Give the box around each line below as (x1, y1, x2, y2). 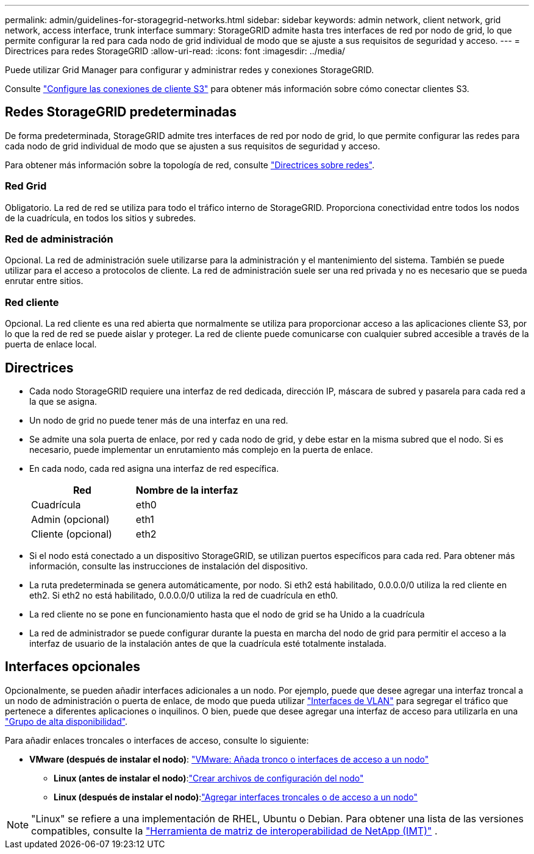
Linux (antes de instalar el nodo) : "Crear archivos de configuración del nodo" (54, 772, 364, 783)
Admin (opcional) (31, 513, 110, 525)
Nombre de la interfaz (135, 483, 238, 496)
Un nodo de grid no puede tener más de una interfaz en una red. (29, 415, 288, 425)
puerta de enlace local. (5, 339, 97, 350)
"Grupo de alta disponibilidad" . (5, 716, 128, 727)
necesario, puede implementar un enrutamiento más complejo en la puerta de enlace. (29, 444, 373, 455)
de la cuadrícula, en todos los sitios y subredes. (5, 212, 196, 223)
